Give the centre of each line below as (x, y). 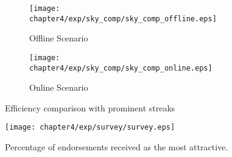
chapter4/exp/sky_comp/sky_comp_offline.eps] (123, 19)
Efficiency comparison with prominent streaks (90, 107)
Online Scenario (59, 87)
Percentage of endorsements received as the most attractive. (117, 147)
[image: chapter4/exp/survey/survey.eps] (90, 127)
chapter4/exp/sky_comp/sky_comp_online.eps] (121, 68)
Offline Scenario (59, 38)
